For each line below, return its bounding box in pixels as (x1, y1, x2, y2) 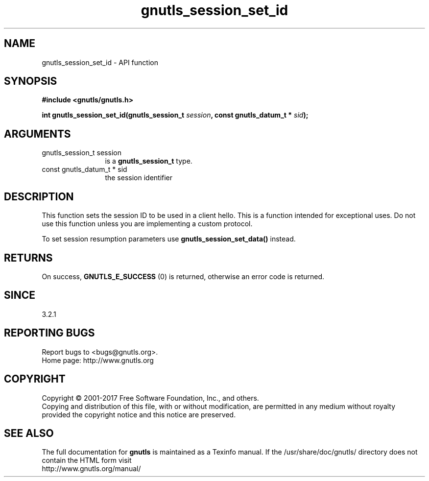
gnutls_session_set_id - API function (42, 58, 158, 67)
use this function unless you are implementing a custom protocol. (42, 219, 253, 228)
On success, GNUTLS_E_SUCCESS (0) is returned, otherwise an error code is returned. (42, 272, 325, 281)
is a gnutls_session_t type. (105, 157, 192, 166)
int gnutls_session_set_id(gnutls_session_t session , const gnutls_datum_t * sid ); (42, 111, 309, 120)
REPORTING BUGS (4, 327, 95, 339)
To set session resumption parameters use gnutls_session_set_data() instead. (42, 235, 296, 243)
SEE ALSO (4, 427, 54, 439)
